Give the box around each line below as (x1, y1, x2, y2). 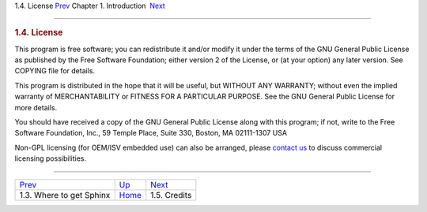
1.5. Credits (150, 189, 192, 200)
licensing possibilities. (14, 154, 87, 163)
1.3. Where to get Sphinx (19, 189, 111, 200)
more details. (14, 102, 58, 112)
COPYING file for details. (14, 66, 95, 76)
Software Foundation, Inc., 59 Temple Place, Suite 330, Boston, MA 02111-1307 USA (14, 128, 288, 138)
